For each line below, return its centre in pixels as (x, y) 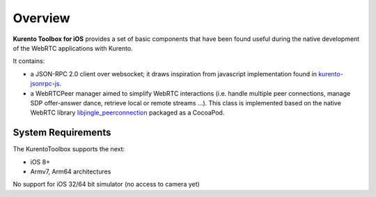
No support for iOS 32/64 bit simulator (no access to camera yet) (106, 185)
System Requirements (62, 133)
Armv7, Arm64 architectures (71, 171)
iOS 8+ (40, 162)
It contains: (29, 61)
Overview (41, 18)
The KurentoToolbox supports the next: (69, 149)
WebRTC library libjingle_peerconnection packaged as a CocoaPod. (127, 113)
